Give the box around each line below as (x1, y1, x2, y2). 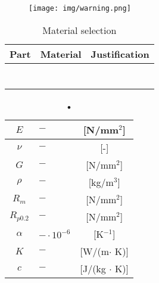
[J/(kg (80, 261, 106, 275)
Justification (91, 46, 149, 61)
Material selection (42, 23, 117, 37)
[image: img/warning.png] (29, 4, 131, 13)
